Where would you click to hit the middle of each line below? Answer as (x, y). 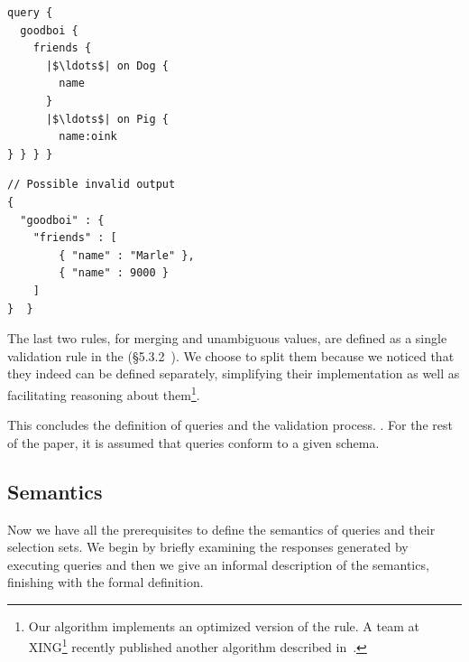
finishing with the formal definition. (106, 582)
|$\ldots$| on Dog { (107, 65)
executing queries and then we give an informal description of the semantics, (218, 564)
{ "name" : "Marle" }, (127, 255)
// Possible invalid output (92, 185)
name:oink (88, 137)
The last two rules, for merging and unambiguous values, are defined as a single (227, 338)
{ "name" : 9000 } (114, 273)
